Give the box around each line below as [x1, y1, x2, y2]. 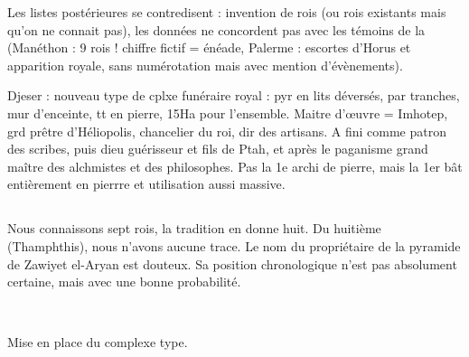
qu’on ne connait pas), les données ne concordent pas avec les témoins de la [7, 20, 426, 39]
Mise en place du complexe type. [7, 333, 188, 352]
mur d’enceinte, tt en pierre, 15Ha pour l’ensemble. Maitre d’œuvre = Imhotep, [7, 103, 448, 122]
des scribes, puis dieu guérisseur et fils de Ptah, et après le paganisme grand [7, 139, 428, 158]
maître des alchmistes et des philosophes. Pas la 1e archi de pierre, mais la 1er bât [7, 156, 463, 175]
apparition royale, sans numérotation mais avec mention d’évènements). [7, 55, 403, 74]
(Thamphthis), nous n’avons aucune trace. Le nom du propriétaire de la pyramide [7, 236, 461, 255]
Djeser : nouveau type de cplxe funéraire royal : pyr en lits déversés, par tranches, [7, 86, 460, 105]
